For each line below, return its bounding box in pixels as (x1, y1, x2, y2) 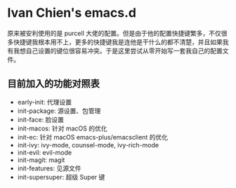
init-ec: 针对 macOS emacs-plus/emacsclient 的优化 (17, 133, 169, 141)
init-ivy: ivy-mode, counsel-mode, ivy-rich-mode (17, 140, 159, 149)
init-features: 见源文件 (17, 163, 81, 173)
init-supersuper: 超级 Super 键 (17, 173, 105, 181)
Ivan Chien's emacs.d (7, 5, 137, 21)
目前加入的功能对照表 (7, 78, 100, 90)
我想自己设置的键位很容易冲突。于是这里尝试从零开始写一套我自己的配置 (13, 46, 223, 55)
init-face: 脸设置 (17, 115, 65, 123)
